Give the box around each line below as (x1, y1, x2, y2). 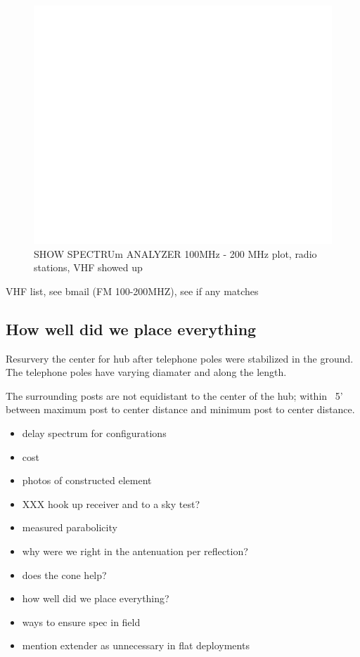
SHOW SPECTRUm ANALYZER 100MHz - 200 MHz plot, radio (34, 246, 317, 261)
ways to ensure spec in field (22, 614, 141, 629)
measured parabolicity (22, 520, 117, 535)
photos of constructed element (22, 473, 152, 488)
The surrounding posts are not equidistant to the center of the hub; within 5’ (6, 388, 343, 403)
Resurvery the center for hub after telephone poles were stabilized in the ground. (6, 351, 354, 365)
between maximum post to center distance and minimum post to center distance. (6, 402, 355, 417)
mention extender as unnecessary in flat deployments (22, 638, 250, 653)
